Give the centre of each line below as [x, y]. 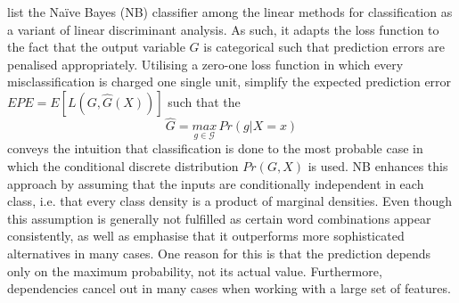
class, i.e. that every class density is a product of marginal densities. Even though [230, 201]
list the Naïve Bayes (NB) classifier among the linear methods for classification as [230, 12]
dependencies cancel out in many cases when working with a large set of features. [229, 288]
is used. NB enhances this [378, 166]
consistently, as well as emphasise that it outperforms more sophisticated [206, 236]
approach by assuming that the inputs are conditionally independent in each [216, 183]
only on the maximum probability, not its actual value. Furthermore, [195, 270]
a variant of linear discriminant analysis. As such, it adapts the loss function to [223, 29]
